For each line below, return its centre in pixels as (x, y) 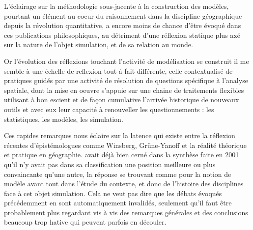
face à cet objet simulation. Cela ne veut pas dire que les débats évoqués (113, 193)
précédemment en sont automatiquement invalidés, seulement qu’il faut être (118, 203)
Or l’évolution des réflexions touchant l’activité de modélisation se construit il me (126, 61)
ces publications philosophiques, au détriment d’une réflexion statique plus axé (122, 35)
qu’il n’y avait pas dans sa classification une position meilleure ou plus (110, 164)
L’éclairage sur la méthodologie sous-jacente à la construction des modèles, (116, 6)
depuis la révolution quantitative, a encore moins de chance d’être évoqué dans (123, 25)
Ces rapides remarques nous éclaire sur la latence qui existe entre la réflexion (120, 135)
